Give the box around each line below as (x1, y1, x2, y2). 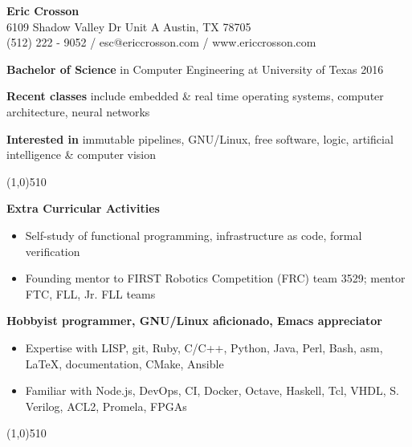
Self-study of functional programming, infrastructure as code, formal (25, 226, 362, 243)
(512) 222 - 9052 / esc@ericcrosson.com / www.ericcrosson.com (6, 34, 316, 51)
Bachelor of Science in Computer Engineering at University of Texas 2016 (6, 60, 384, 77)
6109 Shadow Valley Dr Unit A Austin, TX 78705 (6, 18, 251, 35)
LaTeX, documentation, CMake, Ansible (25, 355, 224, 372)
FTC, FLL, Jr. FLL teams (25, 285, 156, 302)
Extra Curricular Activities (6, 200, 160, 217)
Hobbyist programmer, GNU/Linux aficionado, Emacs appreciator (6, 312, 382, 329)
